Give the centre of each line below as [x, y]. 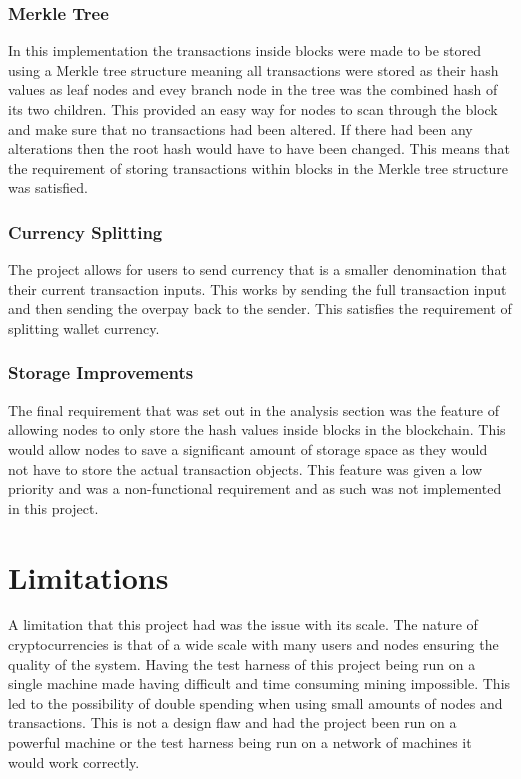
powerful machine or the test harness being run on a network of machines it [240, 742]
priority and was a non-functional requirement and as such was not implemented [255, 488]
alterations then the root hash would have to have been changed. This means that [259, 148]
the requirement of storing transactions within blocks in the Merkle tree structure [258, 167]
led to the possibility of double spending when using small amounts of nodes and [255, 702]
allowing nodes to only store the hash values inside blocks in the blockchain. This [257, 429]
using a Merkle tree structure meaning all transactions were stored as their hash [253, 69]
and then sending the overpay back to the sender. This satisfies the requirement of [260, 308]
